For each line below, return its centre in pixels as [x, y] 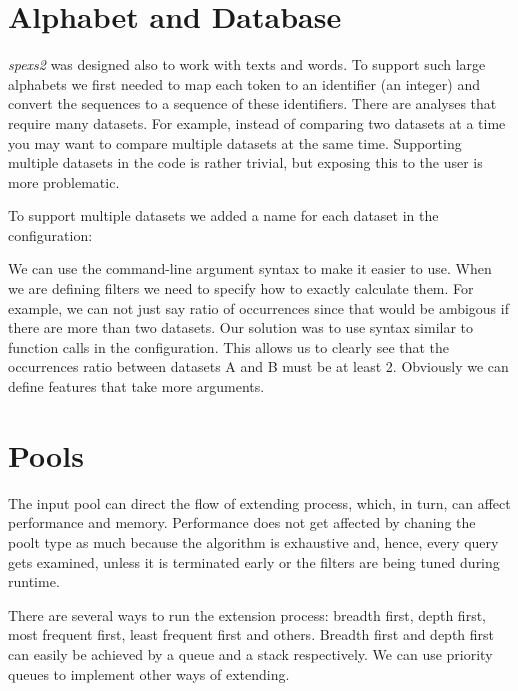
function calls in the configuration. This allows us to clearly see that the [229, 346]
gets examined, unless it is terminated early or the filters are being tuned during [254, 561]
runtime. [34, 581]
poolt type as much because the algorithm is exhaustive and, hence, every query [253, 541]
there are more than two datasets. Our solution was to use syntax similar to [241, 327]
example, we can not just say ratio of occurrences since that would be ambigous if [258, 307]
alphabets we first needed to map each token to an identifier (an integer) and [244, 83]
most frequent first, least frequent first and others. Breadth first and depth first [251, 634]
